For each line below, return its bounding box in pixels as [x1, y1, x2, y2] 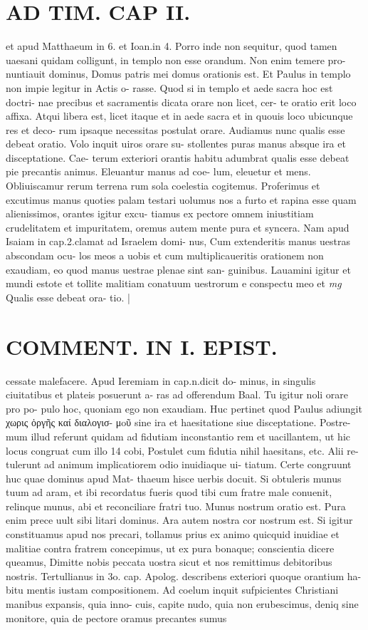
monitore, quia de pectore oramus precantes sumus [6, 610, 227, 625]
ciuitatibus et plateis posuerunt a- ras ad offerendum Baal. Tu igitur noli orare [6, 387, 349, 402]
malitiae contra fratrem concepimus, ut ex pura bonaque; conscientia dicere [6, 540, 335, 555]
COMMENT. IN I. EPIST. [6, 331, 278, 361]
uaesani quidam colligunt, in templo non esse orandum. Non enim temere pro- [6, 52, 346, 67]
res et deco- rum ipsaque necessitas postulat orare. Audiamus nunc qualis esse [6, 122, 345, 137]
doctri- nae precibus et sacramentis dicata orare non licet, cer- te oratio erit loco [6, 94, 357, 109]
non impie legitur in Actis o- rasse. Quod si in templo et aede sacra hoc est [6, 80, 333, 95]
